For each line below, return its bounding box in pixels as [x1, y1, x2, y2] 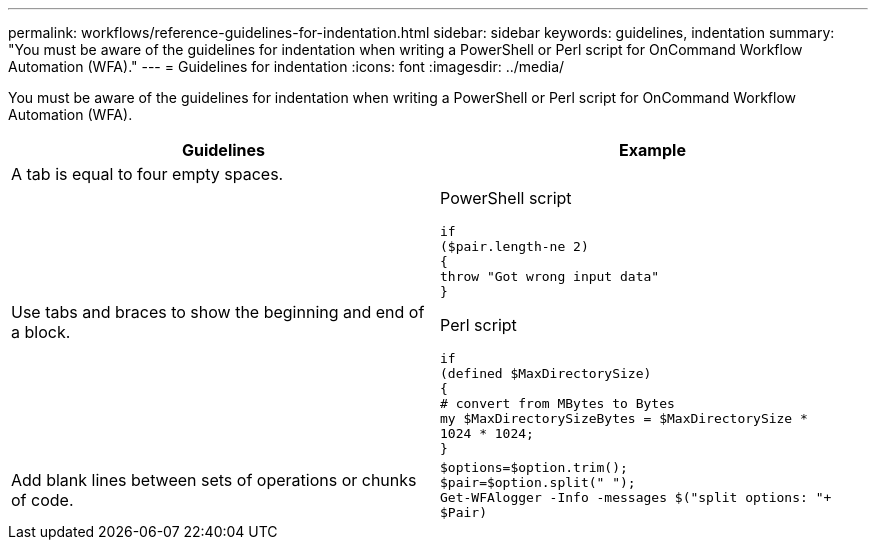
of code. [11, 490, 74, 510]
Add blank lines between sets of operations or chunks [11, 470, 417, 490]
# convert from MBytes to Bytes [440, 396, 675, 411]
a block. [11, 322, 71, 342]
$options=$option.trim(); [440, 460, 628, 475]
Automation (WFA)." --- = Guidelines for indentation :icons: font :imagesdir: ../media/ [8, 58, 565, 75]
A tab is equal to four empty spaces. [11, 164, 284, 184]
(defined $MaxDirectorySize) [440, 366, 652, 381]
